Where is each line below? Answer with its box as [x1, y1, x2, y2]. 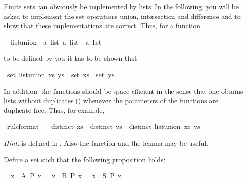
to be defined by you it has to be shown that [4, 53, 137, 63]
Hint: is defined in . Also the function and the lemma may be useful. [4, 137, 209, 147]
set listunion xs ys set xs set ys [7, 69, 114, 79]
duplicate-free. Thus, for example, [4, 105, 105, 115]
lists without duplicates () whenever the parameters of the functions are [4, 95, 218, 106]
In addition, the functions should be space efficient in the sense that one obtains [4, 86, 243, 96]
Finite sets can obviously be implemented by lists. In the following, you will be [4, 1, 239, 11]
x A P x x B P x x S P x [10, 170, 122, 181]
